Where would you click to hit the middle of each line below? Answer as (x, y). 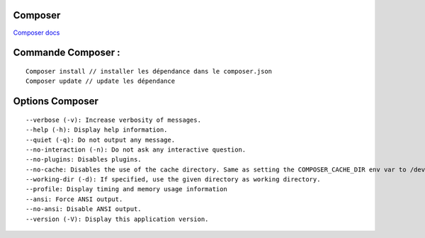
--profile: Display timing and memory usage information (127, 189)
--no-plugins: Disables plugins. (84, 160)
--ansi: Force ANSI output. (74, 199)
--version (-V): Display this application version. (117, 219)
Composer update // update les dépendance (101, 81)
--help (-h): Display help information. (97, 130)
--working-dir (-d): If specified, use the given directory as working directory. (173, 180)
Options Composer (56, 102)
